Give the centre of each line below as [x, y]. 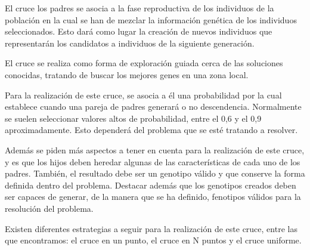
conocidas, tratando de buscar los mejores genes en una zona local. [127, 74]
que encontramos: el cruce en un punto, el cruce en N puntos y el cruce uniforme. [153, 240]
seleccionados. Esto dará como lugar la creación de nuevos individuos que [139, 31]
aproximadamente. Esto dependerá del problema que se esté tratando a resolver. [151, 130]
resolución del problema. [49, 208]
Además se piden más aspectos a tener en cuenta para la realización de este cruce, [155, 149]
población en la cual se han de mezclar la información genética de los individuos [151, 19]
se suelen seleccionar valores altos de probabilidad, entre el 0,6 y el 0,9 [133, 118]
